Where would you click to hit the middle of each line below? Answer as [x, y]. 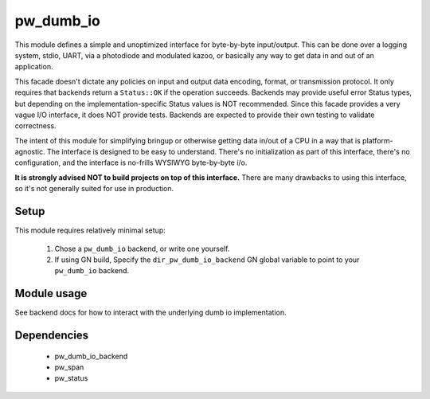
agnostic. [30, 152]
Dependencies [52, 336]
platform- [378, 140]
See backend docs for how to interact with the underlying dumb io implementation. [150, 313]
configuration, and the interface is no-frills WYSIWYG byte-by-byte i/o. [131, 162]
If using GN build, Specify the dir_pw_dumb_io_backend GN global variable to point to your [207, 260]
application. [34, 67]
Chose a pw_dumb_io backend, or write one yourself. [142, 248]
